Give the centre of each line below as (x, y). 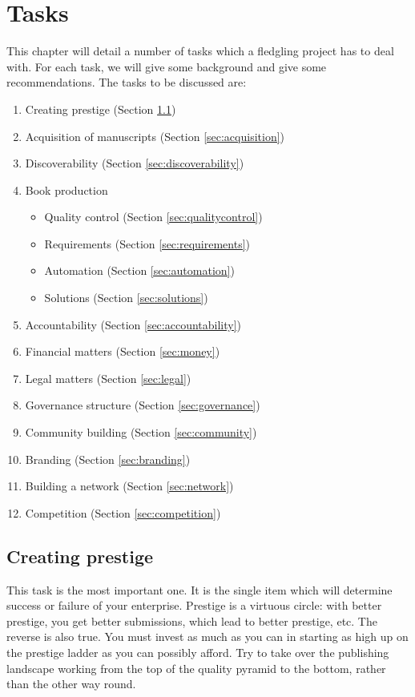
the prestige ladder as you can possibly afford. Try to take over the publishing (198, 652)
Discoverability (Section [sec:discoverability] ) (135, 163)
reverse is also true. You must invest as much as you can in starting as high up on (207, 637)
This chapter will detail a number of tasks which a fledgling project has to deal (200, 51)
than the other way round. (71, 684)
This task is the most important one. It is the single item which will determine (199, 589)
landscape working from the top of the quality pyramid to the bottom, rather (196, 668)
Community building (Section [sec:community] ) (141, 432)
